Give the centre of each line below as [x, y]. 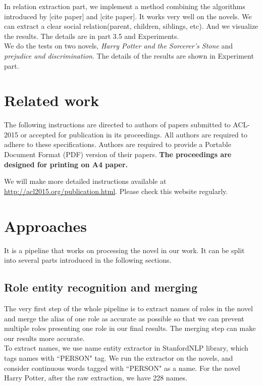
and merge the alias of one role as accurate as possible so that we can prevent [124, 318]
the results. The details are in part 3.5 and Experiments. [92, 36]
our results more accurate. [44, 338]
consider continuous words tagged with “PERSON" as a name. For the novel [122, 368]
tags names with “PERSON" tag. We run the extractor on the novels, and [119, 357]
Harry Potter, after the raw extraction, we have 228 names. [96, 378]
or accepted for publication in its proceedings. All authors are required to [134, 134]
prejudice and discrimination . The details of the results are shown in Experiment [129, 55]
